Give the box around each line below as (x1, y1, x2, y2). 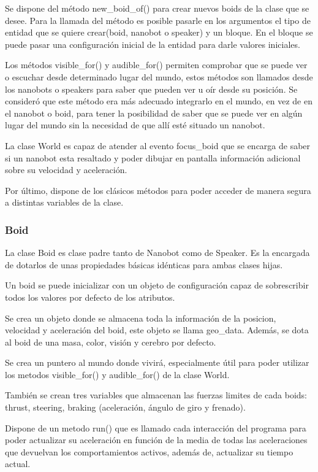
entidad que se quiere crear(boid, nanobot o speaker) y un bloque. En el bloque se (5, 26, 313, 39)
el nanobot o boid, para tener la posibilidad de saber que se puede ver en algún (5, 106, 303, 119)
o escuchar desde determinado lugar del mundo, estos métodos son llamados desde (5, 70, 313, 83)
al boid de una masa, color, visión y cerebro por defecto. (5, 335, 216, 348)
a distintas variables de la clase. (5, 196, 124, 209)
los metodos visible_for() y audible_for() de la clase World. (5, 368, 230, 381)
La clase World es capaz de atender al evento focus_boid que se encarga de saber (5, 139, 311, 152)
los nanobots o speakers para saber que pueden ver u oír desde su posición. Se (5, 82, 298, 95)
